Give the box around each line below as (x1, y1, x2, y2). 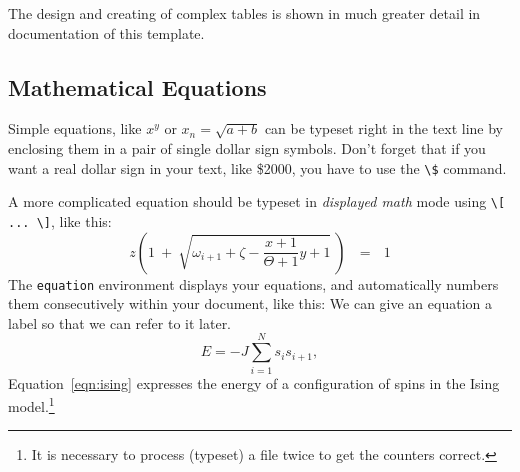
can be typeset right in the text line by (264, 118, 504, 139)
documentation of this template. (8, 22, 205, 43)
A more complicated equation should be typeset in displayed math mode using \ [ (8, 191, 506, 212)
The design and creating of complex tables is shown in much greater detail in (8, 3, 481, 23)
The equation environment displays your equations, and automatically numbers (8, 273, 499, 294)
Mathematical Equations (8, 71, 267, 102)
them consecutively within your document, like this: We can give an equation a (8, 293, 492, 314)
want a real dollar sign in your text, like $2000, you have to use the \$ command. (8, 157, 507, 178)
